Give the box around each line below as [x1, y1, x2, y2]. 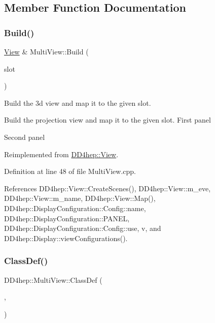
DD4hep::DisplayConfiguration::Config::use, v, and [4, 223, 161, 233]
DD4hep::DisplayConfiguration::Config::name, [4, 202, 146, 213]
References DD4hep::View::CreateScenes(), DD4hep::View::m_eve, [4, 183, 211, 193]
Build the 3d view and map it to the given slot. [4, 97, 151, 108]
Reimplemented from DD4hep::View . [4, 149, 119, 159]
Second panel [4, 131, 45, 142]
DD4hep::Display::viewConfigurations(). [4, 232, 128, 243]
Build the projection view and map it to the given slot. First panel [4, 114, 211, 125]
